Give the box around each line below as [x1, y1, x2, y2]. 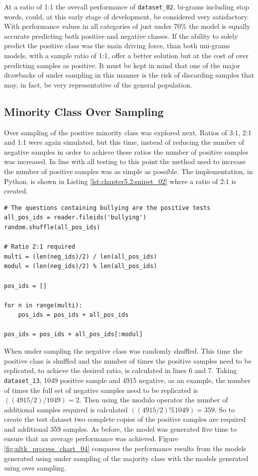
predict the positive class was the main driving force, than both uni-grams [4, 40, 230, 51]
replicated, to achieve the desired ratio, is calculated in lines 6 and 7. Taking [4, 365, 237, 376]
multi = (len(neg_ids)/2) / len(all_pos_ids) [4, 253, 157, 260]
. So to [214, 404, 235, 414]
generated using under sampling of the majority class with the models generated [4, 453, 249, 463]
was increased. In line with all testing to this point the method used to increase [4, 156, 246, 167]
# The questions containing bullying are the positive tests [4, 204, 211, 211]
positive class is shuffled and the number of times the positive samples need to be [4, 355, 252, 366]
